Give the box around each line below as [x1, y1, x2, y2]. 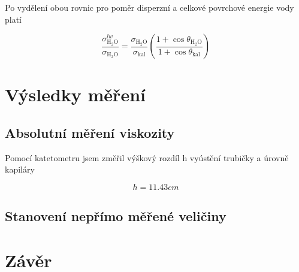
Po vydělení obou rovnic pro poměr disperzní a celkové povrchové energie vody [5, 1, 294, 13]
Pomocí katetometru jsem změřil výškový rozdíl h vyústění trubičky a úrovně [5, 151, 289, 164]
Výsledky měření [5, 82, 146, 107]
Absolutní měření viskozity [5, 123, 175, 141]
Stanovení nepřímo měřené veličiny [5, 207, 226, 225]
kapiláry [5, 163, 35, 176]
